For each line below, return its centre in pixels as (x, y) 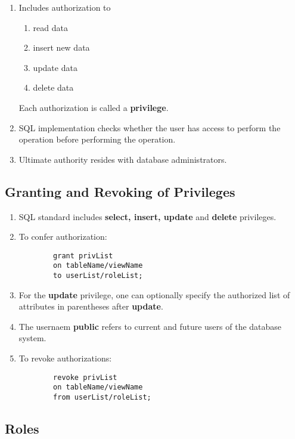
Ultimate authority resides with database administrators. (123, 159)
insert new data (61, 47)
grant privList (83, 256)
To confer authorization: (63, 236)
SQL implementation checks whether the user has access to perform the (150, 127)
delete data (53, 87)
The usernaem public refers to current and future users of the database (150, 326)
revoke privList (85, 377)
